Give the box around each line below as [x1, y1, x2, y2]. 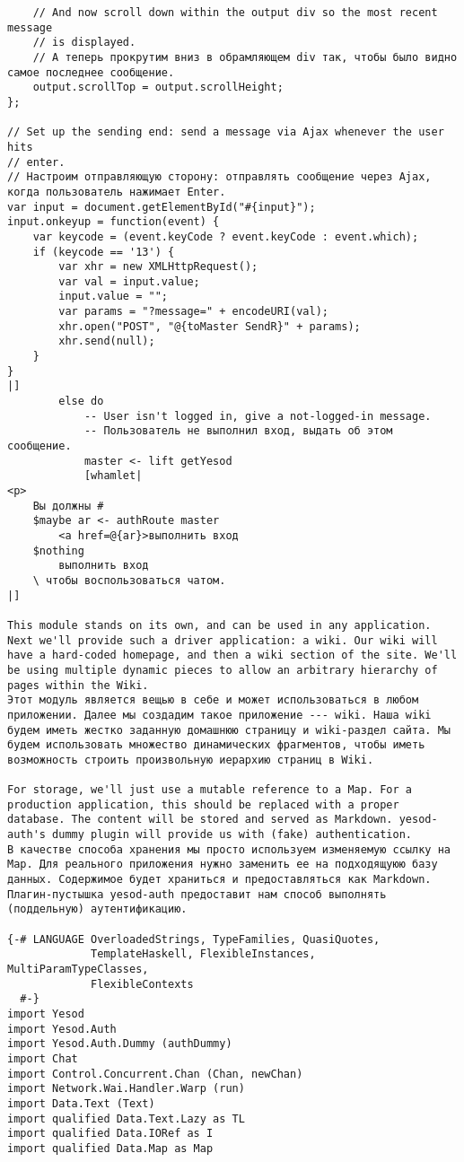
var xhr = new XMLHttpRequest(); [58, 260, 258, 274]
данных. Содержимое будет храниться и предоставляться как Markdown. [7, 873, 432, 887]
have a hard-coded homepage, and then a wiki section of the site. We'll [7, 649, 458, 662]
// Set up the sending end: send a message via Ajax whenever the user [7, 126, 444, 139]
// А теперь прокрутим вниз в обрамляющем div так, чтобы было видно [32, 50, 458, 64]
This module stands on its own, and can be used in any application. [7, 618, 432, 632]
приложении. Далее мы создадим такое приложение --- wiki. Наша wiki [7, 708, 432, 721]
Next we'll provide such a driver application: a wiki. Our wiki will [7, 633, 438, 647]
